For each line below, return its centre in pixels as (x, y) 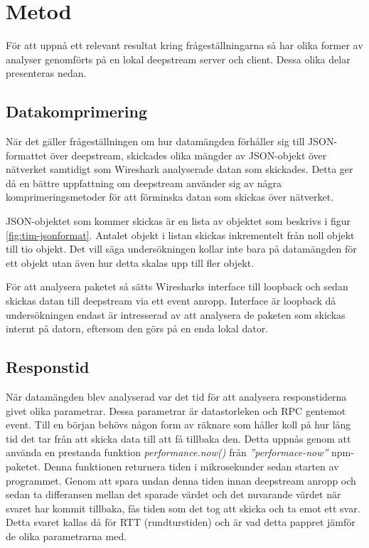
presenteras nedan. (46, 73)
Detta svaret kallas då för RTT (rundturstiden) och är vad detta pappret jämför (181, 522)
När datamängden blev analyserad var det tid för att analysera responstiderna (176, 397)
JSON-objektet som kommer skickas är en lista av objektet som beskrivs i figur (178, 221)
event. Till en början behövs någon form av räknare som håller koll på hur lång (178, 425)
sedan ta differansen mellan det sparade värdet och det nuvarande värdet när (173, 494)
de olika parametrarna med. (66, 536)
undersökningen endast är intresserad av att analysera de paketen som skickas (176, 314)
